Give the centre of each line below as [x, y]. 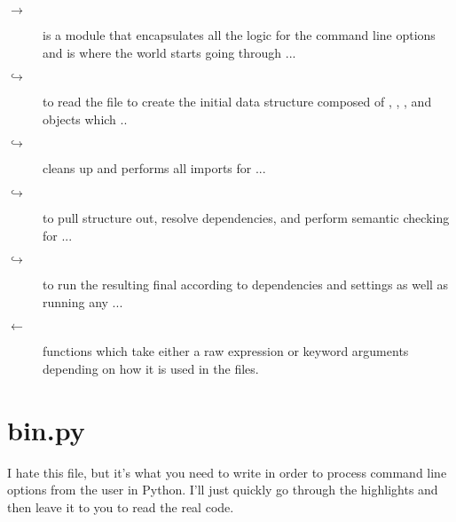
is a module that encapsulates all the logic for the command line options [239, 35]
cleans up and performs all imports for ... [154, 168]
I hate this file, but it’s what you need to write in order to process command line [227, 472]
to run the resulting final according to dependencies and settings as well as [246, 285]
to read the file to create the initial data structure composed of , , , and [237, 102]
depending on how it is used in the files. [151, 368]
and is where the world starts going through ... [169, 52]
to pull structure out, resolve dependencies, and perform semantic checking [246, 217]
